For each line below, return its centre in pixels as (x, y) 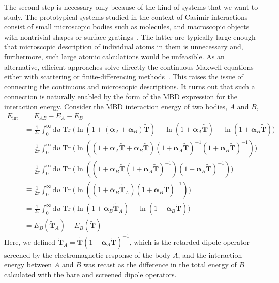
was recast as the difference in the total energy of (160, 264)
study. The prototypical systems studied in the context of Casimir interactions (126, 17)
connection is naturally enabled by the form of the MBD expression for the (121, 96)
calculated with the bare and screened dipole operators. (90, 274)
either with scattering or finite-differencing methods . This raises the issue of (124, 76)
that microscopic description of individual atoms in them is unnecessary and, (124, 46)
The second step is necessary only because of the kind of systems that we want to (131, 7)
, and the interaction (210, 254)
